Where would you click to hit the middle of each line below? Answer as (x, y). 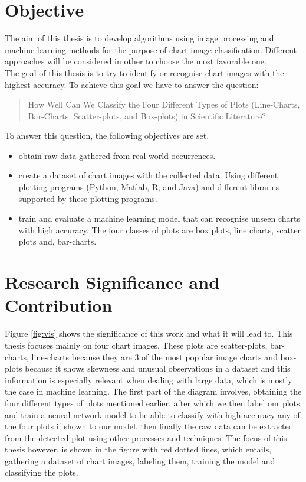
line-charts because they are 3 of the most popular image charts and (154, 356)
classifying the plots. (42, 472)
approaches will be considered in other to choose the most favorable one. (136, 61)
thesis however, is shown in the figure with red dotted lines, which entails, (138, 449)
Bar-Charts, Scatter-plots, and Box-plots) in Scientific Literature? (147, 115)
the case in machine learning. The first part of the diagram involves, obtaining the (153, 391)
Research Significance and (112, 282)
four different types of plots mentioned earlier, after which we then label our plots (152, 403)
